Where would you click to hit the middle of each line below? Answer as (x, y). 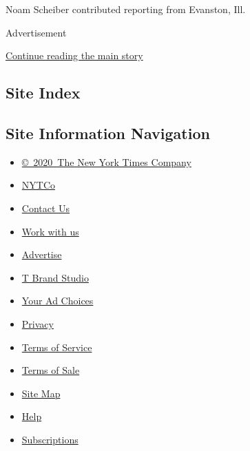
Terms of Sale (51, 370)
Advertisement (36, 32)
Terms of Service (57, 347)
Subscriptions (50, 439)
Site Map (41, 393)
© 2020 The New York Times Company (106, 161)
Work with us (50, 231)
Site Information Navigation (108, 133)
